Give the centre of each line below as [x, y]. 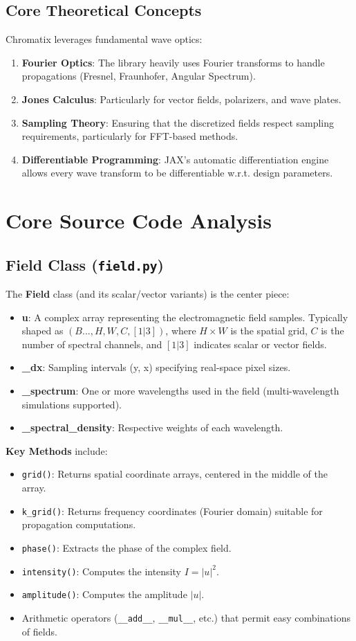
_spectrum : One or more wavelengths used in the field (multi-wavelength [180, 391]
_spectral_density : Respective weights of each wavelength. [152, 427]
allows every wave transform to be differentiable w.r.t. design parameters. [177, 173]
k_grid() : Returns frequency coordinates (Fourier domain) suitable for [172, 511]
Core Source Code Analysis [139, 220]
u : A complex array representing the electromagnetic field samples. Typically [185, 317]
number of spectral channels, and [92, 344]
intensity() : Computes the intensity [101, 571]
